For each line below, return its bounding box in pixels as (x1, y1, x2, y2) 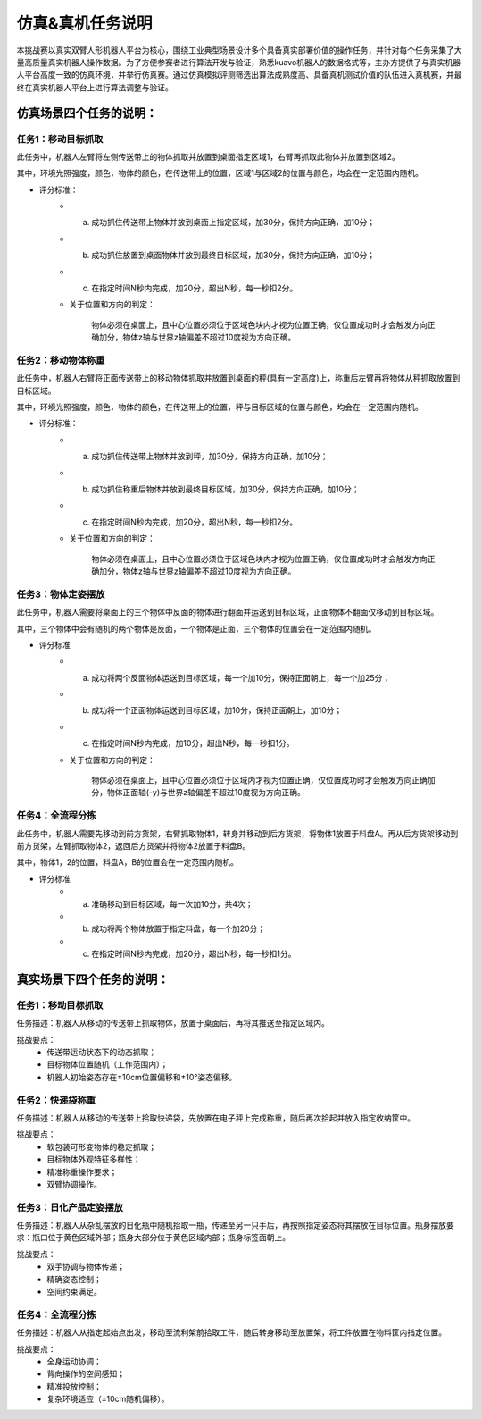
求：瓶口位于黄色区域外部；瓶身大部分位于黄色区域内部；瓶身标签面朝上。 (16, 1232, 290, 1243)
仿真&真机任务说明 (16, 13, 153, 33)
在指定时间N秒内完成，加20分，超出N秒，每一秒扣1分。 (91, 948, 296, 960)
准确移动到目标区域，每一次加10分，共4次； (91, 898, 253, 909)
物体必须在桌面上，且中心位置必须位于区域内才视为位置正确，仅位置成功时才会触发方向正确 (91, 775, 428, 785)
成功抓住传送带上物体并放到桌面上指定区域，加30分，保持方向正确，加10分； (91, 217, 376, 228)
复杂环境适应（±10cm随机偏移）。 (46, 1394, 170, 1405)
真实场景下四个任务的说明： (16, 971, 170, 987)
